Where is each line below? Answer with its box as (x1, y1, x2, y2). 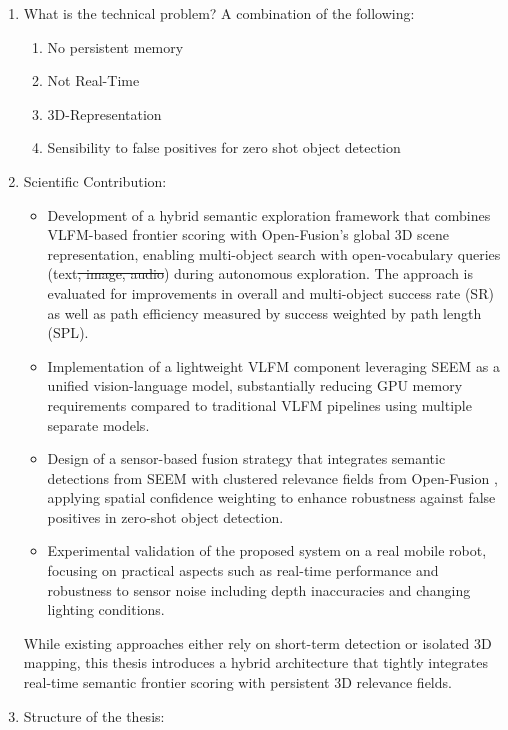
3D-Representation (47, 103, 162, 124)
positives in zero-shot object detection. (47, 506, 284, 527)
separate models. (47, 414, 150, 435)
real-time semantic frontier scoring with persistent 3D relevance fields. (23, 672, 452, 693)
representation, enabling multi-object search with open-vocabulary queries (47, 243, 501, 264)
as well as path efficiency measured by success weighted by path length (47, 302, 482, 323)
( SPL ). (47, 322, 89, 343)
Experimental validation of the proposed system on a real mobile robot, (47, 540, 487, 561)
